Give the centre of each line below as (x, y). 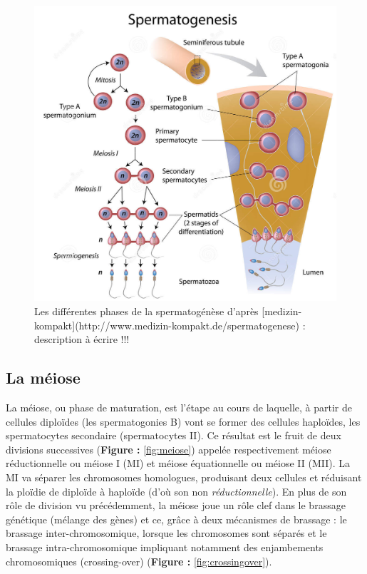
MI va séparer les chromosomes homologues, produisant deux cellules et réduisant (184, 477)
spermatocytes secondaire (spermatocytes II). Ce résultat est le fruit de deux (174, 435)
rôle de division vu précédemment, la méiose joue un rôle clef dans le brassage (176, 505)
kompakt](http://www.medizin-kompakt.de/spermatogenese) (167, 325)
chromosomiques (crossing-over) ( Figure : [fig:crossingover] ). (139, 561)
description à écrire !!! (82, 339)
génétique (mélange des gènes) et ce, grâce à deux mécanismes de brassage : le (176, 519)
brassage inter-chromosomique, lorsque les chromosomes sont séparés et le (166, 533)
